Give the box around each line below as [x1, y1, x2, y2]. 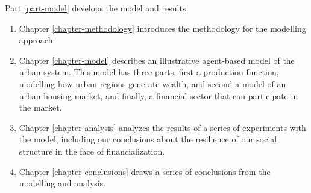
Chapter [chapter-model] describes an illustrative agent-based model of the [19, 54, 295, 66]
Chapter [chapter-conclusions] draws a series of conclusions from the [19, 165, 271, 177]
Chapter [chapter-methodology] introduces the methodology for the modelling [19, 22, 306, 34]
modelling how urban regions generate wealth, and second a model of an [19, 77, 286, 90]
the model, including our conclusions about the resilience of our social [19, 133, 277, 146]
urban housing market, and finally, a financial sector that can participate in [19, 89, 298, 102]
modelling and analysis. [19, 177, 106, 189]
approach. [19, 34, 55, 46]
